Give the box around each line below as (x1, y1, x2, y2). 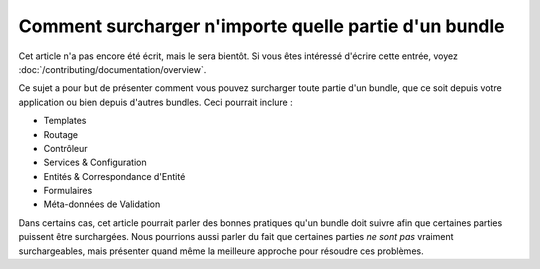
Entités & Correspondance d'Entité (43, 170, 186, 182)
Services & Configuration (43, 156, 147, 169)
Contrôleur (43, 142, 89, 154)
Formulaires (43, 185, 93, 197)
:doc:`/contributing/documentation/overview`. (18, 63, 207, 75)
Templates (43, 115, 87, 127)
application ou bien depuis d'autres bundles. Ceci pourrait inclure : (18, 96, 294, 108)
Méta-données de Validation (43, 198, 161, 210)
